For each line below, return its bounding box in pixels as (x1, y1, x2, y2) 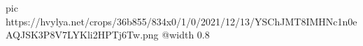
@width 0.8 (162, 27, 210, 42)
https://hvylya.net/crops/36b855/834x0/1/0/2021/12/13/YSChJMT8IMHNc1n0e (6, 14, 357, 28)
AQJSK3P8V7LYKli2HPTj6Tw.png (6, 27, 159, 42)
